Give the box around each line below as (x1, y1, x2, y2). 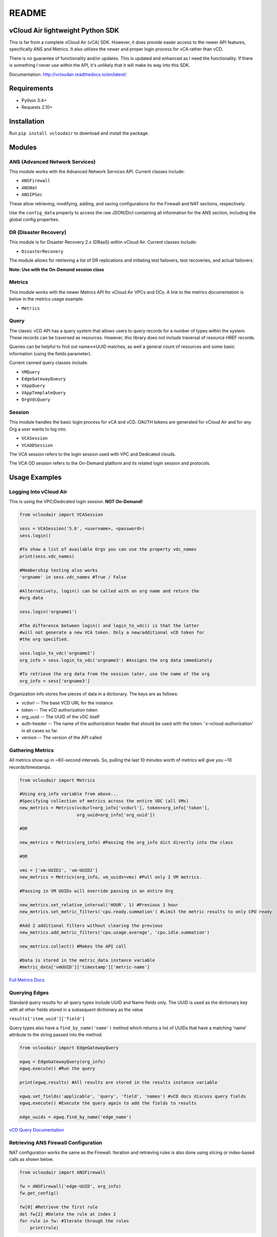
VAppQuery (21, 383, 45, 388)
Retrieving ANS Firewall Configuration (9, 1139, 103, 1146)
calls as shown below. (9, 1156, 54, 1162)
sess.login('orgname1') (19, 609, 78, 615)
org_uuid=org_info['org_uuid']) (77, 812, 155, 817)
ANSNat (21, 185, 38, 190)
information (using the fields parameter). (9, 350, 92, 356)
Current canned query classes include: (9, 360, 88, 366)
